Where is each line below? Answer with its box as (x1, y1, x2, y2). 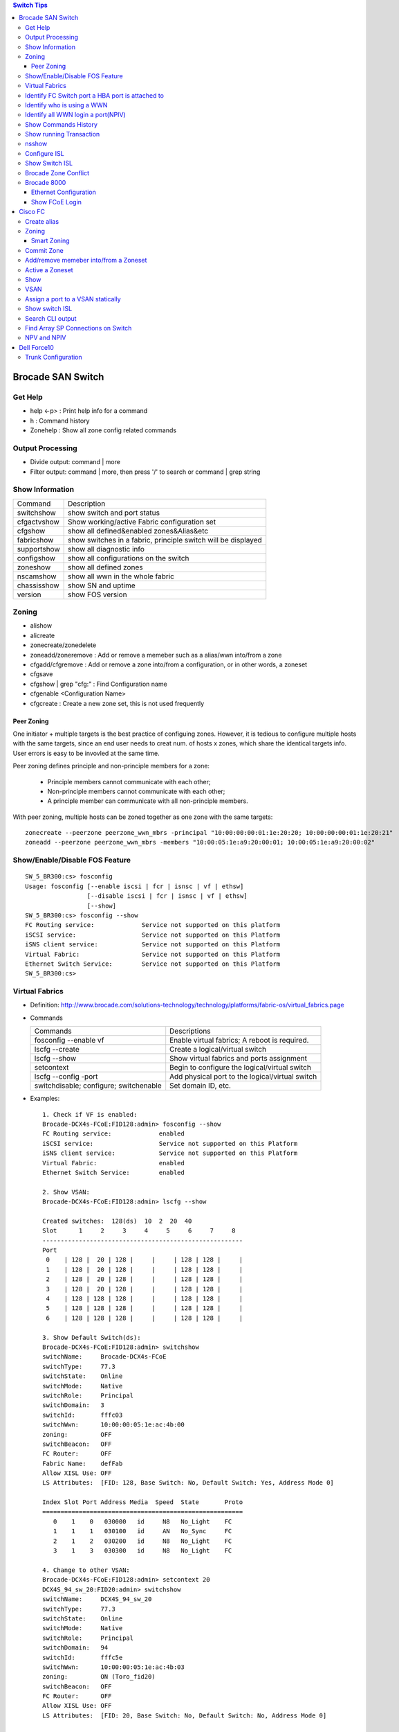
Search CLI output (25, 314, 77, 322)
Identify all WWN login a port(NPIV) (25, 111, 126, 119)
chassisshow (17, 581, 59, 590)
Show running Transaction (25, 130, 100, 139)
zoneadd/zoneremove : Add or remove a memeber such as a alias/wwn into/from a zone (30, 651, 282, 659)
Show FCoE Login (31, 197, 82, 206)
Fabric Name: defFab (42, 1459, 123, 1467)
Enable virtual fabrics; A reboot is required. (169, 1036, 309, 1045)
